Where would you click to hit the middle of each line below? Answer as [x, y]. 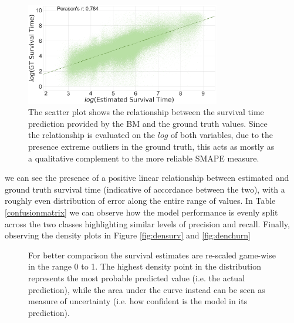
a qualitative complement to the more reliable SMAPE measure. [144, 158]
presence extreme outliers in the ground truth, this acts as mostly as [151, 146]
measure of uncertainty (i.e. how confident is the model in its [138, 301]
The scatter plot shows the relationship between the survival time [146, 112]
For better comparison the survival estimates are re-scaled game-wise [152, 255]
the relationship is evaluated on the [92, 135]
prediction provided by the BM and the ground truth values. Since [148, 123]
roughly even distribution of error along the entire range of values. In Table [140, 201]
